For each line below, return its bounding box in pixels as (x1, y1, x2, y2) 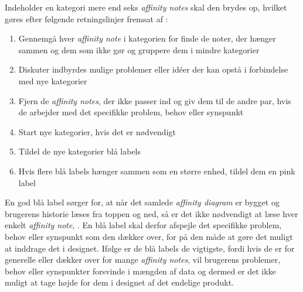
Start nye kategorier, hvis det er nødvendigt (18, 125, 176, 138)
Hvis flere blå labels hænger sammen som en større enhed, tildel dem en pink (18, 164, 295, 177)
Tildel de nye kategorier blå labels (18, 145, 141, 157)
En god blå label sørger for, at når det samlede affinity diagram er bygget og (5, 196, 280, 208)
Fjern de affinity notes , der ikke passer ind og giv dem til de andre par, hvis (18, 94, 291, 107)
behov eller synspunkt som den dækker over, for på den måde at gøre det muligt (5, 230, 293, 242)
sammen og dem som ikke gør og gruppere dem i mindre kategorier (18, 43, 260, 56)
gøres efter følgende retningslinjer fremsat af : (5, 12, 168, 25)
